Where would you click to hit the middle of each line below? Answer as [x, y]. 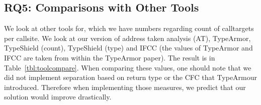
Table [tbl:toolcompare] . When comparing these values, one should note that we [128, 67]
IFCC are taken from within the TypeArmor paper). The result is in [110, 57]
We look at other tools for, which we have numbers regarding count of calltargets [129, 28]
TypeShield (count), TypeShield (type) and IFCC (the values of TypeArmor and [128, 48]
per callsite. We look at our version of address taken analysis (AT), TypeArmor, [127, 38]
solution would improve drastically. [58, 97]
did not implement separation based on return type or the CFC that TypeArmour [131, 77]
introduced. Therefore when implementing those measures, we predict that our [125, 87]
